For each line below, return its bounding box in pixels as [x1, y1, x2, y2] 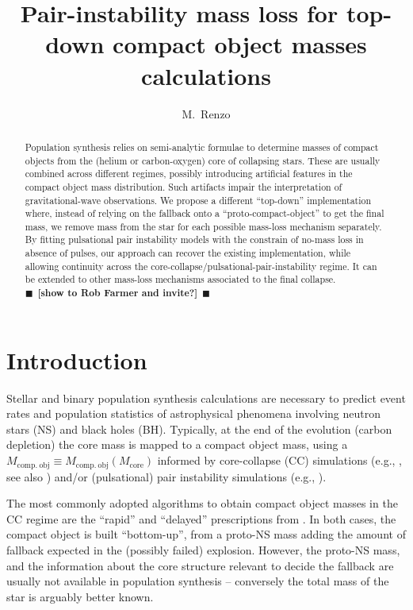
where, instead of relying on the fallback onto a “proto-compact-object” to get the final [25, 207, 384, 220]
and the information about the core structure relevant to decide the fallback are [6, 557, 394, 573]
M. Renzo [182, 105, 231, 122]
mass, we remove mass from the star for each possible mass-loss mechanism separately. [25, 219, 382, 233]
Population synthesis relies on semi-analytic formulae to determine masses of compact [25, 140, 379, 153]
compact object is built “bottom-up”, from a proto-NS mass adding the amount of [6, 526, 406, 542]
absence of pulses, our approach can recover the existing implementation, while [25, 246, 351, 260]
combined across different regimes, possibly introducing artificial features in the [25, 167, 353, 180]
